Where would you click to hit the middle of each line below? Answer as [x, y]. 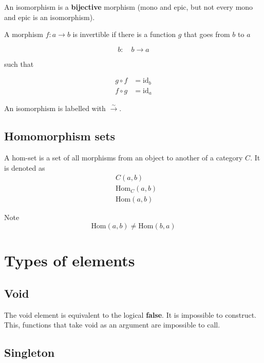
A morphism [24, 34]
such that [19, 63]
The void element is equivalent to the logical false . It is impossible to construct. [130, 314]
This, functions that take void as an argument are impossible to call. [112, 325]
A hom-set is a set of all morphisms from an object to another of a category [124, 158]
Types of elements [70, 260]
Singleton [30, 352]
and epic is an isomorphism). [50, 17]
